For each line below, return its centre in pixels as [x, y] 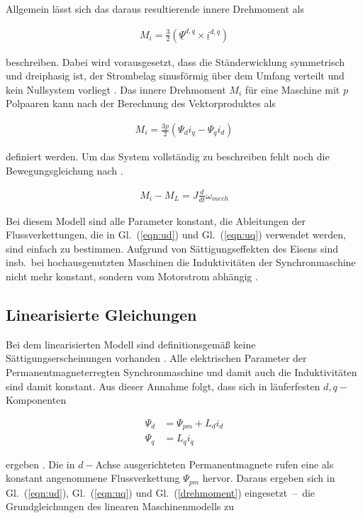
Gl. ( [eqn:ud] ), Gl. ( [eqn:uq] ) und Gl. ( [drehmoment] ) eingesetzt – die [161, 492]
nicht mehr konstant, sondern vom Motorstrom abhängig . [132, 276]
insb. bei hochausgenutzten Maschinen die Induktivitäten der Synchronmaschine [181, 262]
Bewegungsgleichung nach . [65, 170]
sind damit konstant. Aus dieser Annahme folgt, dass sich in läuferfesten [163, 386]
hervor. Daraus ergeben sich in [269, 478]
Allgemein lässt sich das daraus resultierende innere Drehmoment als [155, 9]
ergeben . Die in [40, 464]
